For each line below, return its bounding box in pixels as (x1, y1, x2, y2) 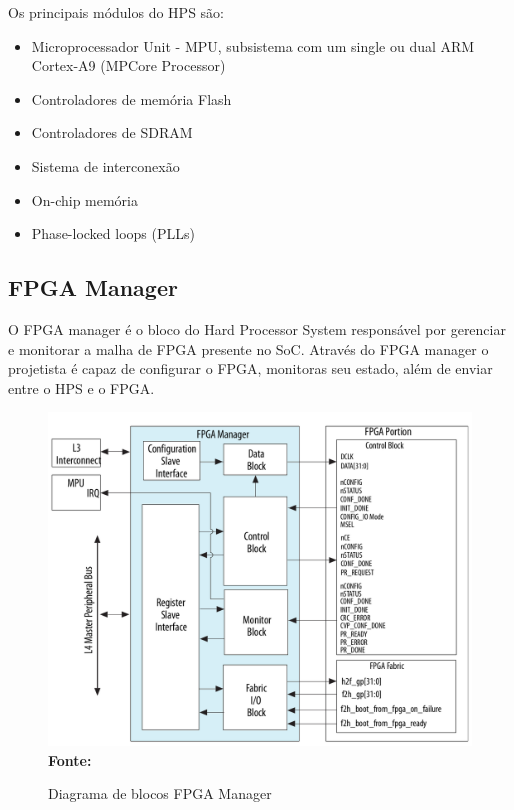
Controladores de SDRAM (31, 122, 193, 143)
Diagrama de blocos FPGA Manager (48, 783, 272, 804)
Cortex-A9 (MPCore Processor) (31, 55, 226, 76)
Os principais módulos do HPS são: (8, 2, 225, 22)
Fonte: (48, 749, 92, 770)
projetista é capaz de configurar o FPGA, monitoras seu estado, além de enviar (8, 358, 493, 379)
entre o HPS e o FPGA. (8, 377, 155, 398)
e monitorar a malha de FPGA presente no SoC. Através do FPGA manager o (8, 338, 489, 359)
